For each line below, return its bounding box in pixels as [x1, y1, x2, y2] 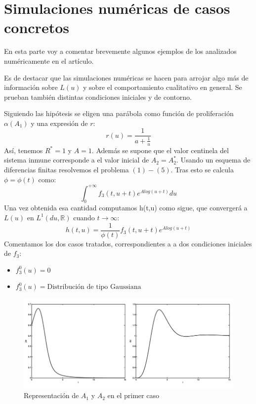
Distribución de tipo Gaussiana [47, 283, 141, 291]
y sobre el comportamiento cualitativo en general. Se [83, 82, 242, 92]
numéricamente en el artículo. [4, 55, 94, 66]
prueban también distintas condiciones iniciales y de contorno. [4, 91, 192, 102]
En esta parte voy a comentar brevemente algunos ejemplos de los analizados [4, 46, 237, 56]
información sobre [4, 82, 58, 92]
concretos [4, 17, 69, 38]
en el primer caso [107, 390, 159, 401]
